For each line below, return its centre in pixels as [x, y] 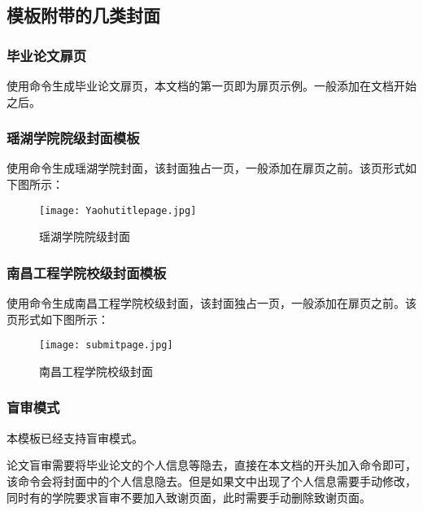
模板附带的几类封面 [83, 15]
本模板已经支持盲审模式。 [75, 437]
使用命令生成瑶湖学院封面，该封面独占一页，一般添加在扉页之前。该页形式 [206, 168]
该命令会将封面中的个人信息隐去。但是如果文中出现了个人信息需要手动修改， [211, 480]
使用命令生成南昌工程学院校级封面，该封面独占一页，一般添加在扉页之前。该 [211, 303]
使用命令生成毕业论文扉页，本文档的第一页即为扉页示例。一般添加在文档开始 [211, 85]
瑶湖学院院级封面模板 [73, 138]
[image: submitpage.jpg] [106, 345]
